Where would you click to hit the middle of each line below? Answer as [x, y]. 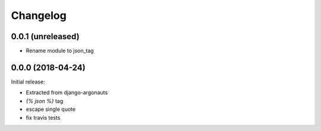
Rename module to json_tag [60, 51]
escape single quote [51, 109]
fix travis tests [43, 117]
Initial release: [28, 82]
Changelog [39, 15]
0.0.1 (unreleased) [45, 36]
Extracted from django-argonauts [67, 92]
